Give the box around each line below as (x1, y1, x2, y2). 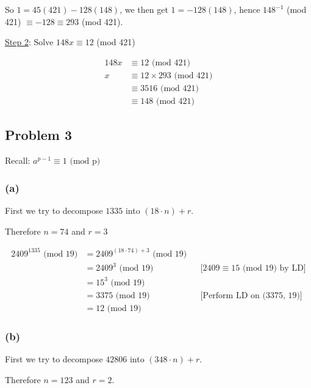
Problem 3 (5, 125, 72, 144)
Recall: (5, 154, 30, 167)
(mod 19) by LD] (242, 264, 306, 273)
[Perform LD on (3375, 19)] (200, 291, 302, 300)
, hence (234, 3, 260, 15)
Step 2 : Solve (5, 35, 54, 48)
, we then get (120, 3, 168, 15)
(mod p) (70, 157, 101, 166)
